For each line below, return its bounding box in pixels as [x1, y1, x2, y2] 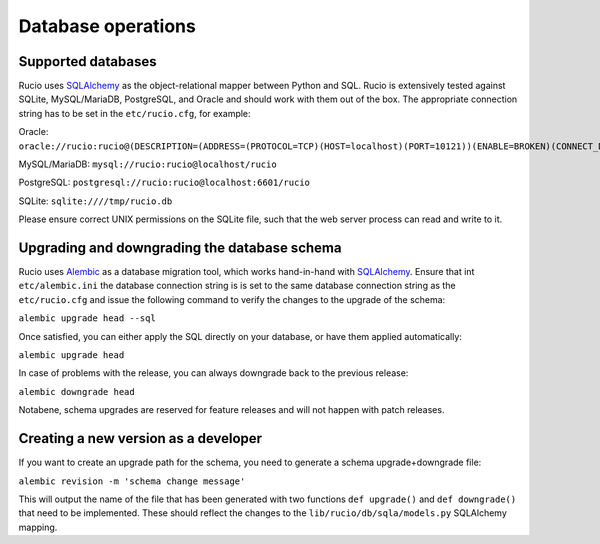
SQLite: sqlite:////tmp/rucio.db [18, 195, 173, 207]
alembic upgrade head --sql [18, 313, 157, 324]
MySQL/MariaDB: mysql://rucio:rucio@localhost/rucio [18, 158, 277, 170]
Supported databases [18, 53, 157, 70]
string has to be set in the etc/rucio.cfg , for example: [18, 107, 251, 119]
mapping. [18, 521, 58, 533]
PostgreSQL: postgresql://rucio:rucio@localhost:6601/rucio [18, 176, 310, 189]
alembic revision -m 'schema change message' [18, 475, 246, 487]
